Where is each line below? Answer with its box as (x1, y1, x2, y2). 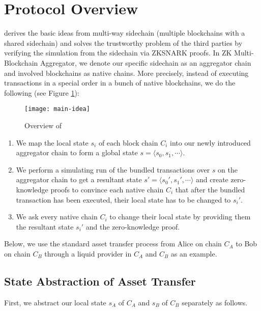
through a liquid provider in (44, 248, 132, 259)
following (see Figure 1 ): (4, 87, 79, 98)
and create (196, 174, 228, 185)
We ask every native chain (16, 211, 98, 222)
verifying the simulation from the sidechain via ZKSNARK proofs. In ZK (4, 47, 232, 58)
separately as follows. (182, 297, 248, 307)
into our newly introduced (170, 137, 251, 148)
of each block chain (98, 137, 158, 148)
